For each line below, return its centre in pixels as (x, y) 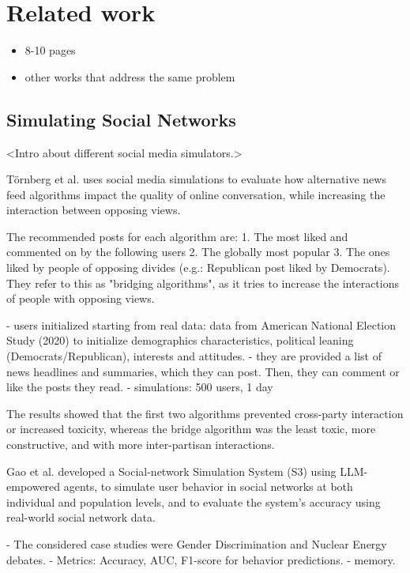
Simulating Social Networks (121, 119)
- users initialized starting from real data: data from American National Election (201, 324)
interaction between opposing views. (94, 210)
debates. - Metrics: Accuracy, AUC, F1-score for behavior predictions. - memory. (201, 559)
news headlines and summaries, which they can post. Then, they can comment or (203, 371)
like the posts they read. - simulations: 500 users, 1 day (140, 387)
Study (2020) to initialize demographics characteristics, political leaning (180, 340)
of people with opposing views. (81, 298)
